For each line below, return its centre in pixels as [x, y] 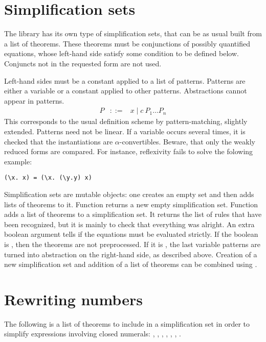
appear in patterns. [34, 100]
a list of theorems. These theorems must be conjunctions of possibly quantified [127, 43]
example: [18, 161]
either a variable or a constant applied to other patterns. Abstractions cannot [126, 91]
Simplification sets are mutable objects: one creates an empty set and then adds [129, 194]
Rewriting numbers [73, 299]
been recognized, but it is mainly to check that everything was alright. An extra [129, 224]
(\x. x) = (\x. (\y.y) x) [48, 178]
